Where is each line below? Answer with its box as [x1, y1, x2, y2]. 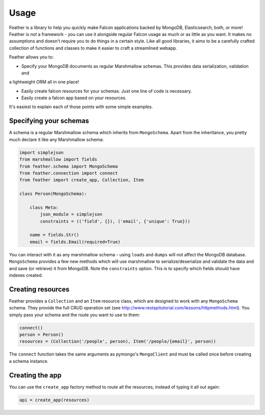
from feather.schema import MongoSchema [19, 164, 118, 169]
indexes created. [9, 272, 43, 278]
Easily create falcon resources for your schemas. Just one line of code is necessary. [21, 88, 192, 94]
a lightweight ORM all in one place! [9, 79, 79, 85]
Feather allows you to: [9, 54, 54, 60]
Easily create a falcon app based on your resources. [21, 95, 127, 101]
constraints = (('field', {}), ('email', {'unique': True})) [40, 219, 190, 224]
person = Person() [19, 332, 64, 337]
